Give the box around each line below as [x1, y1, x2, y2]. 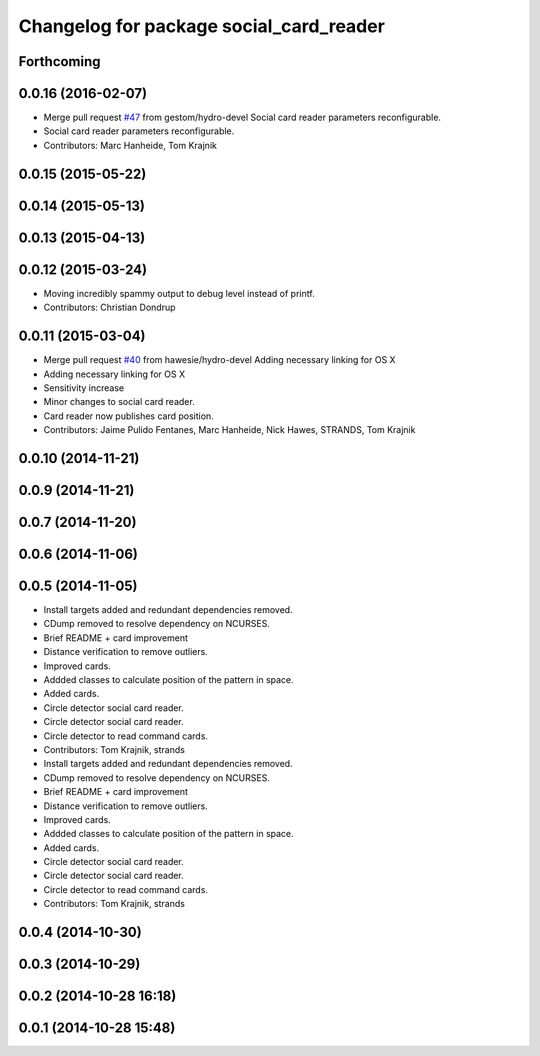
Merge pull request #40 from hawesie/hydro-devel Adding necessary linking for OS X [43, 354, 396, 366]
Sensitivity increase [43, 381, 125, 394]
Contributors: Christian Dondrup [43, 301, 176, 314]
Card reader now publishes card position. [43, 410, 214, 422]
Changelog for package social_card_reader [18, 15, 385, 37]
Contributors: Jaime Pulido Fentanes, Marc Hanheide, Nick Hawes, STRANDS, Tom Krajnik [43, 424, 416, 436]
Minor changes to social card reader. [43, 396, 195, 408]
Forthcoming [18, 53, 101, 70]
